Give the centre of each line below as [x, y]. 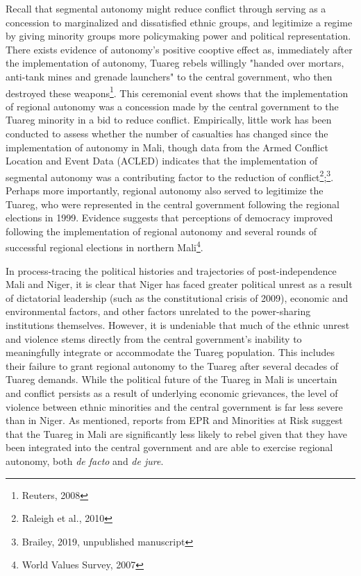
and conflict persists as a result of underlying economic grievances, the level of [172, 393]
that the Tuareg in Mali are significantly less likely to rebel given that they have [176, 433]
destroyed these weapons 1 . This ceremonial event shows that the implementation [177, 92]
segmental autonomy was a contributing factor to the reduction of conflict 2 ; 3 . [170, 176]
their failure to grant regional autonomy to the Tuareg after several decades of [172, 365]
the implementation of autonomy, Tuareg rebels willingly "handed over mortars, [175, 63]
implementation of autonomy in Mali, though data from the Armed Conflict [167, 147]
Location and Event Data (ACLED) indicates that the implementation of [162, 161]
